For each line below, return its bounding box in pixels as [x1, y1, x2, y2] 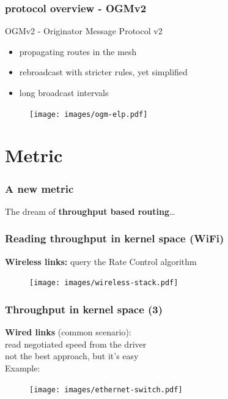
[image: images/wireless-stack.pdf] [29, 278, 178, 288]
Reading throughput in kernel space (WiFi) [5, 231, 224, 246]
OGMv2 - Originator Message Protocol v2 [5, 24, 163, 37]
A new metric [5, 181, 74, 196]
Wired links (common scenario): [5, 326, 131, 338]
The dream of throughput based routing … [5, 204, 175, 217]
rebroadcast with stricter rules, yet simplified [19, 65, 188, 78]
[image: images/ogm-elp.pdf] [29, 110, 148, 119]
